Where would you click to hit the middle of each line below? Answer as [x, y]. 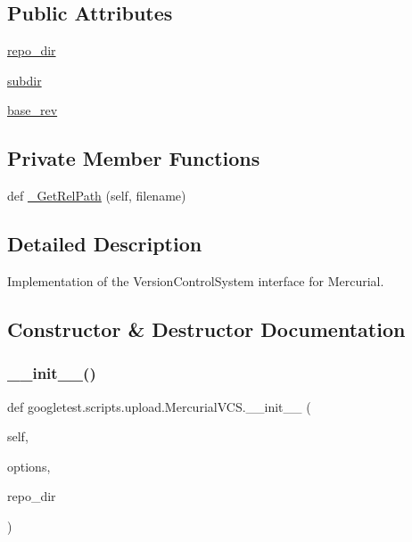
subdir [25, 80]
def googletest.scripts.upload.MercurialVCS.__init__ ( [159, 406]
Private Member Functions [134, 158]
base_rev [33, 110]
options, [29, 466]
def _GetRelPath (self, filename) [97, 196]
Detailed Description [105, 244]
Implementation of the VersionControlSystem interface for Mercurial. [196, 280]
